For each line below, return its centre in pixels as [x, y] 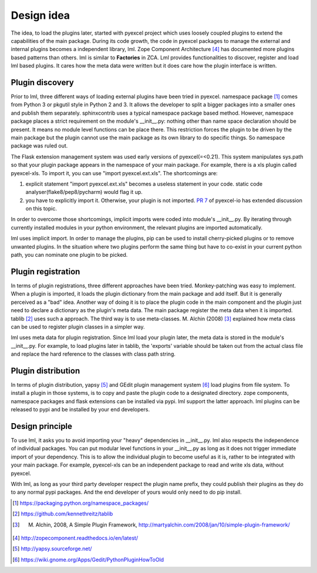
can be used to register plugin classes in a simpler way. [78, 327]
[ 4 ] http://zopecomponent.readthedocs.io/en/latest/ [75, 538]
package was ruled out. [39, 146]
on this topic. [41, 209]
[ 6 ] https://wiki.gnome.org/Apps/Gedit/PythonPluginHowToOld [88, 559]
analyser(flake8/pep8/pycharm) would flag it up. [84, 192]
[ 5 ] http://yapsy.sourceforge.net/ [52, 549]
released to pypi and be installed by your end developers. [80, 410]
